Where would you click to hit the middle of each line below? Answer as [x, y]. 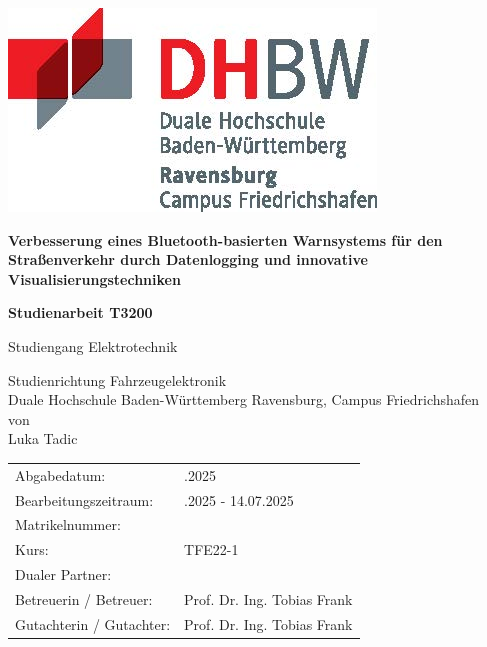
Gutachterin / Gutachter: [93, 623]
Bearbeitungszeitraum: [84, 499]
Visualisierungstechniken [94, 278]
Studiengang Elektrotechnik [93, 345]
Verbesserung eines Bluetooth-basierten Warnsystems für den [225, 239]
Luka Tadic [43, 438]
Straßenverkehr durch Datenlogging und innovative [188, 259]
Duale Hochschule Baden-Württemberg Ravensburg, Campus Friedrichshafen [244, 399]
